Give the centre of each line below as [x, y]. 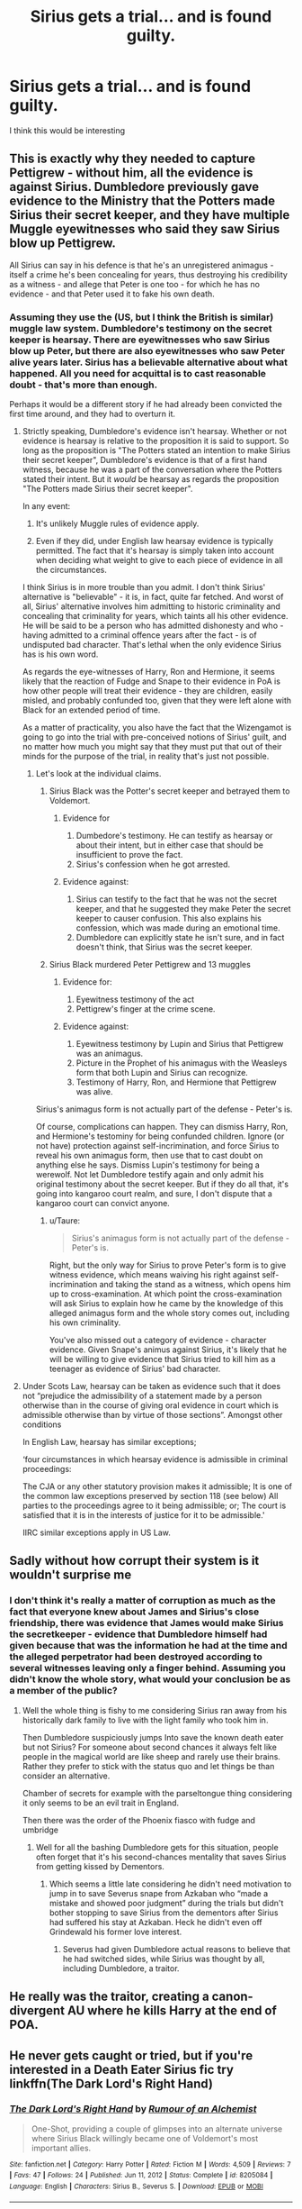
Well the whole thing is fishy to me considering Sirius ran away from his [155, 1710]
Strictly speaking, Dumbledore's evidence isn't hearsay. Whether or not [155, 432]
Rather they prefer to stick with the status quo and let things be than [148, 1766]
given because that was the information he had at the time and [148, 1646]
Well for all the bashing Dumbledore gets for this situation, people [157, 1847]
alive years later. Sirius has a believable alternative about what [148, 362]
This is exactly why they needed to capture [133, 159]
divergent [37, 2011]
